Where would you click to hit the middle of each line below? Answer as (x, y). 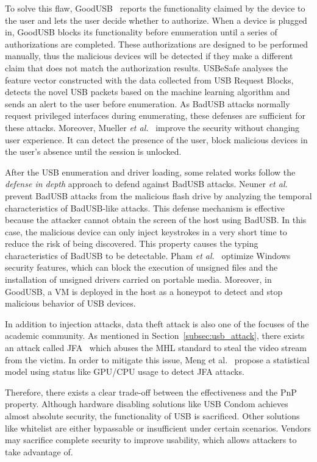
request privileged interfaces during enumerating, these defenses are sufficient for (155, 116)
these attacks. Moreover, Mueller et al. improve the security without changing (152, 127)
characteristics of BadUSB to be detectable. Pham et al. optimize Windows (148, 255)
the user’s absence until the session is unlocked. (93, 151)
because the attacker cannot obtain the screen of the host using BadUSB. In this (156, 220)
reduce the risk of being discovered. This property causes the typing (132, 243)
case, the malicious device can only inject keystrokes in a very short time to (146, 231)
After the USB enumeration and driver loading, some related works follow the (150, 172)
